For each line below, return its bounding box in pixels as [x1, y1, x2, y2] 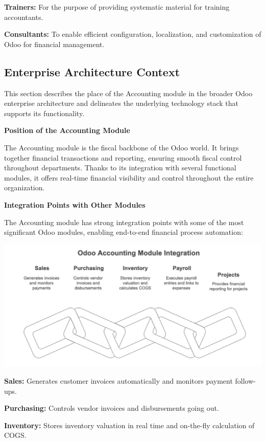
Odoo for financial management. [4, 38, 105, 49]
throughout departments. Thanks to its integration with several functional [4, 162, 236, 173]
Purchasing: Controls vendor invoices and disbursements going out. [4, 403, 219, 413]
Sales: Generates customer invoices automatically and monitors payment [4, 375, 233, 386]
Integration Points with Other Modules [4, 199, 146, 210]
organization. [4, 182, 45, 193]
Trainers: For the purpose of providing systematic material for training [4, 2, 230, 12]
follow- [235, 375, 256, 386]
